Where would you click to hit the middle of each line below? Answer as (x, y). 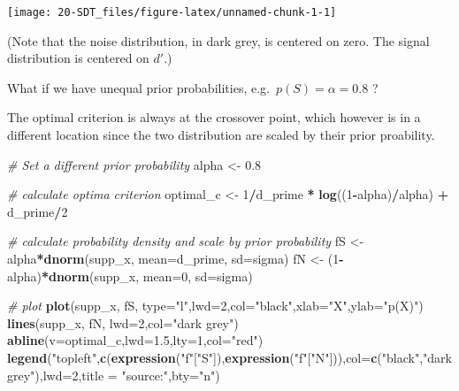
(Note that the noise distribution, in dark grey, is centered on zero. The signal (218, 40)
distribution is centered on (78, 58)
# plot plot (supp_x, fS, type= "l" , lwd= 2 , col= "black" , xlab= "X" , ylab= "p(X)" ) (215, 306)
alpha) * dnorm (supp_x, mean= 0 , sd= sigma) (130, 276)
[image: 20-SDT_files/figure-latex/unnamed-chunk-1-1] (172, 12)
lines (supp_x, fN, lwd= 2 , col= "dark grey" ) (123, 322)
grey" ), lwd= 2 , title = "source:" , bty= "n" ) (114, 375)
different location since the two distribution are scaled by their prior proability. (221, 135)
